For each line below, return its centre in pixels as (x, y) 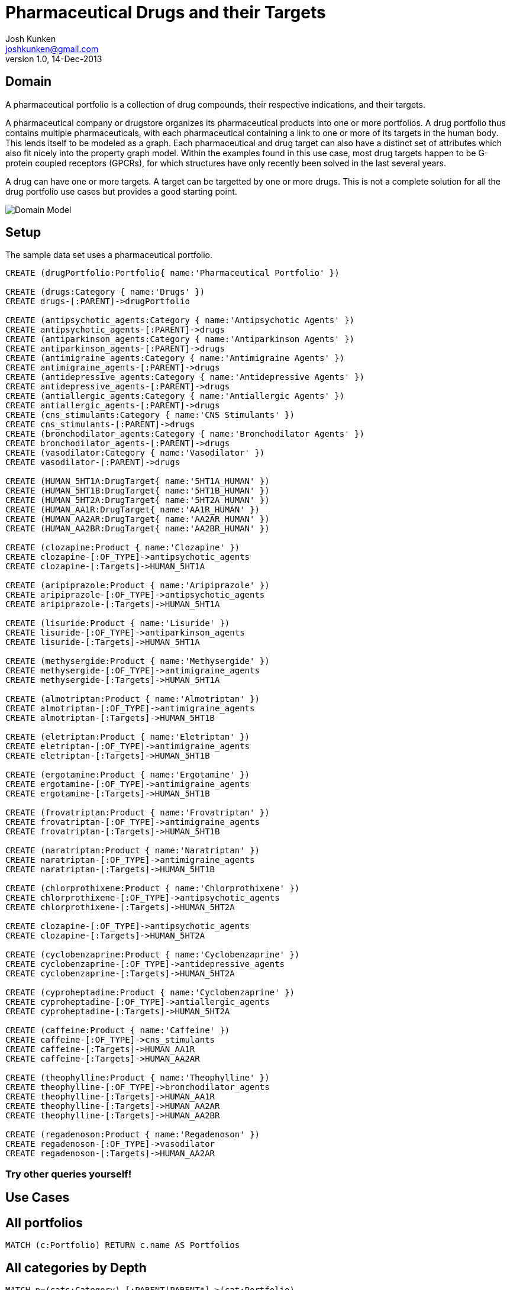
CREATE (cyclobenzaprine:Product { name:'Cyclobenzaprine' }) (153, 955)
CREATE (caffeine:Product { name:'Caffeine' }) (118, 1031)
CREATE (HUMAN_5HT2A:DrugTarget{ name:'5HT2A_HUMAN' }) (138, 500)
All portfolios (44, 1223)
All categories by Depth (76, 1268)
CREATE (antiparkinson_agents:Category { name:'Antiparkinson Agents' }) (180, 339)
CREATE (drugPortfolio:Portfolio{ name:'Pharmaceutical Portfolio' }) (172, 273)
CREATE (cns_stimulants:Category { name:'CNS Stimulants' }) (150, 415)
